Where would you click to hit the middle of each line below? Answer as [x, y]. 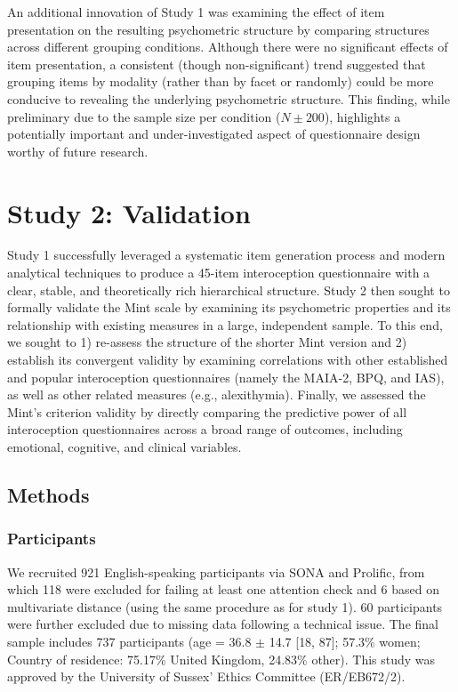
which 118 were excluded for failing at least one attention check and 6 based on [223, 589]
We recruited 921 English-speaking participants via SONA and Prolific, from [216, 571]
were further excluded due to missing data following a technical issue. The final [223, 624]
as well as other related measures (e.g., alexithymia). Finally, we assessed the [217, 394]
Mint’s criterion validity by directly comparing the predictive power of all [207, 411]
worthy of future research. [78, 151]
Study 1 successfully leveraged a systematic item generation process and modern [226, 255]
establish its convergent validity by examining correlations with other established [228, 360]
